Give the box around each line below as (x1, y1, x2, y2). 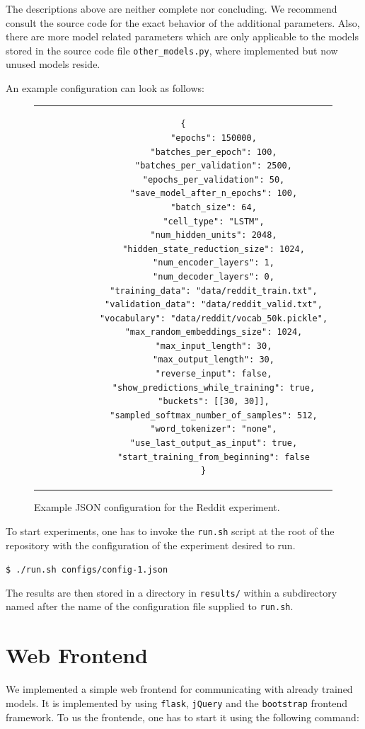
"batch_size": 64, (170, 202, 257, 212)
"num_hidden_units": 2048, (150, 230, 277, 241)
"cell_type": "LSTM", (163, 216, 265, 226)
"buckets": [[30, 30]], (158, 396, 270, 407)
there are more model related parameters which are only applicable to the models (6, 29, 359, 44)
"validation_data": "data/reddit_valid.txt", (105, 299, 323, 310)
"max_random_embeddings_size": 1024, (124, 327, 303, 338)
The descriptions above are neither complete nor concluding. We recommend (6, 1, 337, 16)
